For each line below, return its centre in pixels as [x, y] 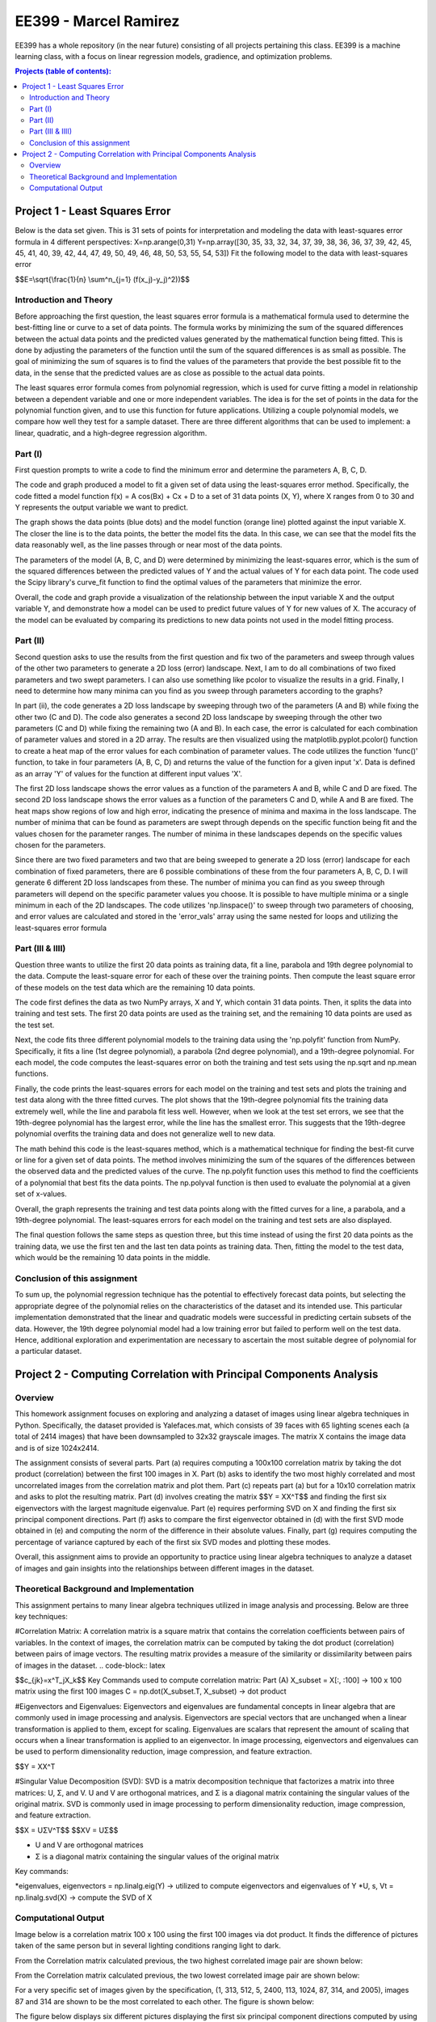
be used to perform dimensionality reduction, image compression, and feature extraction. [163, 1752]
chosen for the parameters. [61, 844]
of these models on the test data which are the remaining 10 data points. [135, 988]
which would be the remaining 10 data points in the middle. [113, 1258]
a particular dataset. [48, 1352]
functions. [31, 1074]
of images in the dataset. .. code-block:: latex [90, 1665]
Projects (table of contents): [63, 71]
